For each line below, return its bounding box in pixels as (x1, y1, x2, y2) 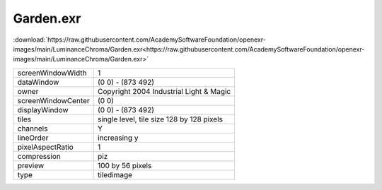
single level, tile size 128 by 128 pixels (98, 114, 223, 124)
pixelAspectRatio (17, 142, 74, 152)
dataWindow (17, 77, 59, 87)
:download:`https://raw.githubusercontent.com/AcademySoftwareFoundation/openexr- (13, 35, 267, 44)
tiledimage (98, 170, 133, 179)
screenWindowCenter (17, 95, 90, 105)
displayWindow (17, 105, 69, 114)
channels (17, 124, 48, 133)
